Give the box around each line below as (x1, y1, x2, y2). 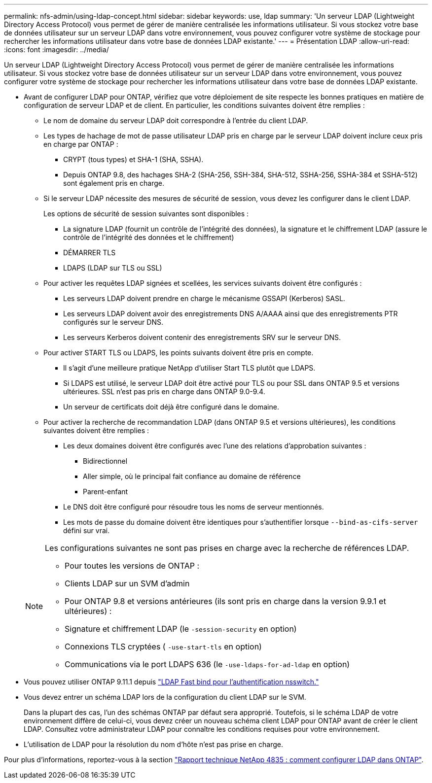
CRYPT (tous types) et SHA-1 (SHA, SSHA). (63, 155, 204, 164)
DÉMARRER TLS (63, 248, 116, 257)
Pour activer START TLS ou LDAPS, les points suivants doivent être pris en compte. (43, 348, 314, 357)
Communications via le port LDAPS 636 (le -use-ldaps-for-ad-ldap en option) (65, 659, 350, 669)
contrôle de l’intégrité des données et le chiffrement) (63, 233, 234, 241)
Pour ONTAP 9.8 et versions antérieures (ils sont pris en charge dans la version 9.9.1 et (65, 596, 386, 606)
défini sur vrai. (63, 526, 110, 535)
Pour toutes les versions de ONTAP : (65, 561, 199, 571)
